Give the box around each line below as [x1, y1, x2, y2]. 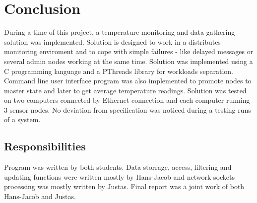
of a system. [4, 114, 41, 125]
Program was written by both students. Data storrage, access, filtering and [4, 162, 232, 172]
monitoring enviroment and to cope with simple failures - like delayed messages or [4, 46, 254, 57]
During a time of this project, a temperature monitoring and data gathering [4, 27, 235, 37]
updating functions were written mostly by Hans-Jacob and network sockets [4, 171, 235, 182]
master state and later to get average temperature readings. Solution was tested [4, 85, 247, 95]
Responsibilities [4, 138, 86, 154]
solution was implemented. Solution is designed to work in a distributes [4, 36, 221, 47]
